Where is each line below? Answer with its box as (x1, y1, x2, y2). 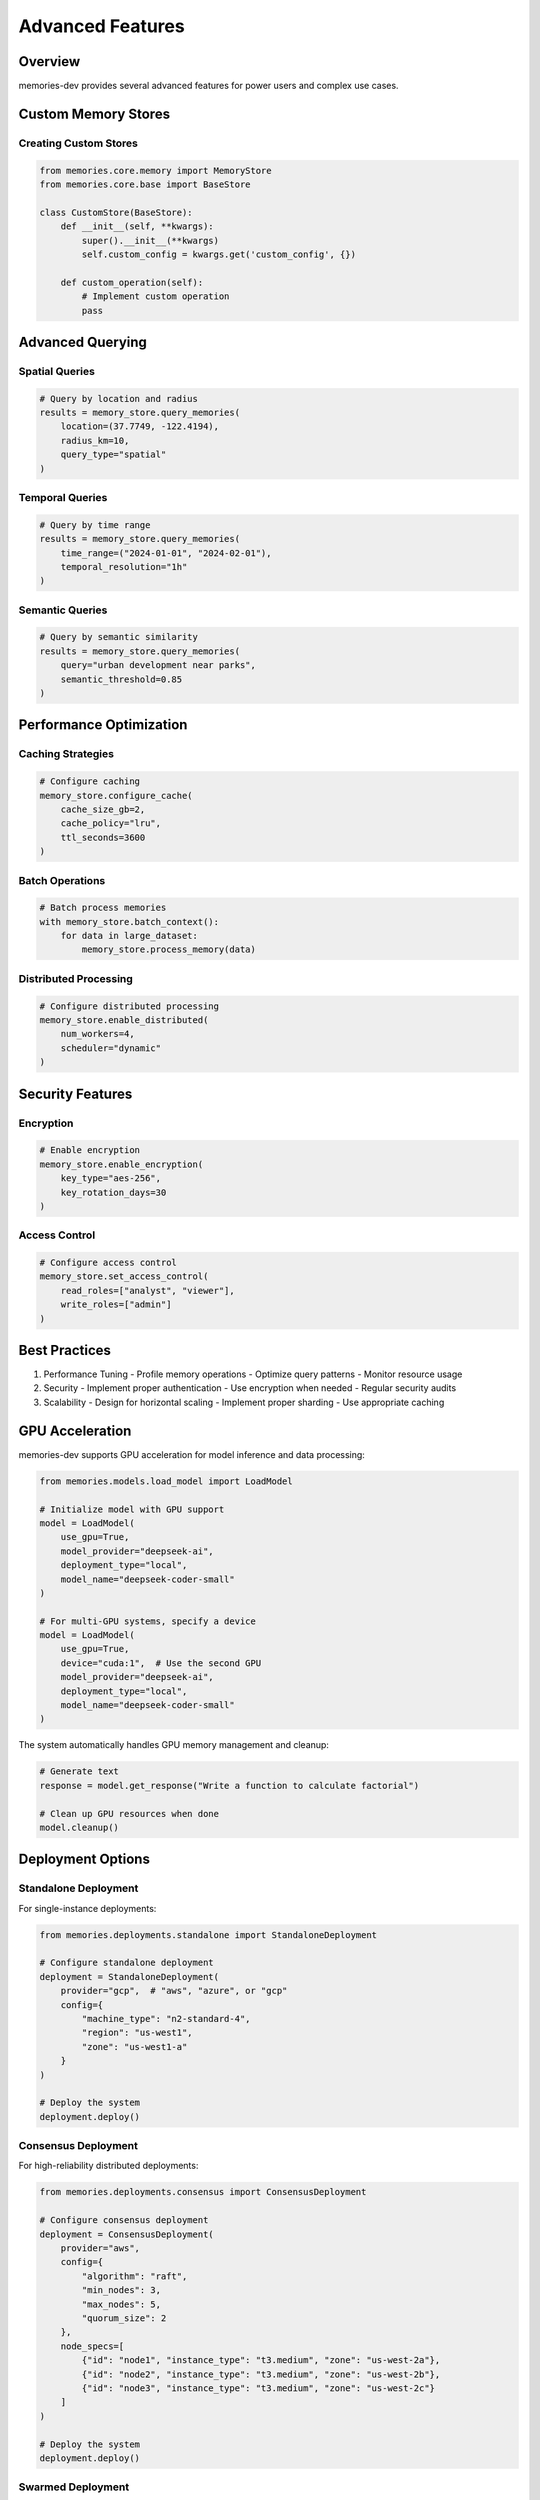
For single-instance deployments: (18, 1902, 157, 1914)
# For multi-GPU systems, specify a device (39, 1615, 257, 1627)
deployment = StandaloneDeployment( (39, 1971, 220, 1982)
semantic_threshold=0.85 (60, 673, 183, 685)
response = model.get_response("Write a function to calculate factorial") (39, 1780, 420, 1791)
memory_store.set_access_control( (39, 1271, 209, 1282)
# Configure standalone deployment (39, 1957, 214, 1969)
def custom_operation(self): (60, 276, 204, 288)
